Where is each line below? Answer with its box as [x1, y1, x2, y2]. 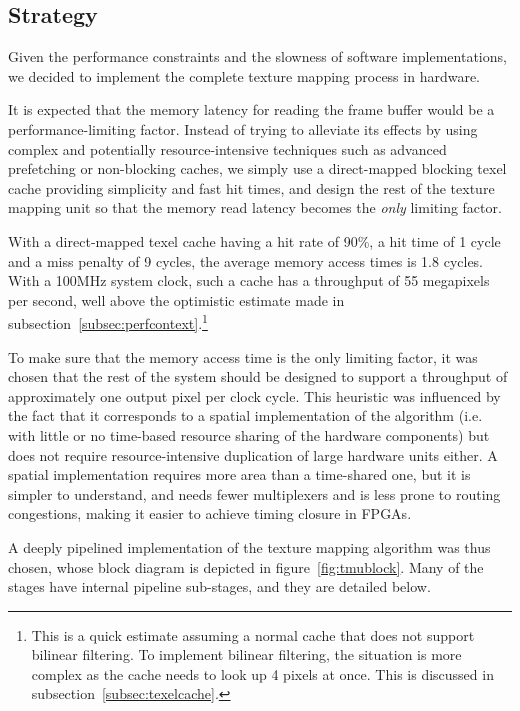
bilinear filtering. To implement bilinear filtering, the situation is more [31, 644, 462, 665]
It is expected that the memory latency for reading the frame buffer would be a [8, 99, 495, 120]
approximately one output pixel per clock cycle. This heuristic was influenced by [8, 385, 501, 406]
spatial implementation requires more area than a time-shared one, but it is [8, 464, 471, 485]
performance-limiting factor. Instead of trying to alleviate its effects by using [8, 118, 478, 139]
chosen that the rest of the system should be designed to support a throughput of [8, 366, 508, 387]
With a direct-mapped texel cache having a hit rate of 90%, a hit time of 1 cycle [8, 230, 501, 251]
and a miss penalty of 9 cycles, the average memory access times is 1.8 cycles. [8, 250, 484, 271]
